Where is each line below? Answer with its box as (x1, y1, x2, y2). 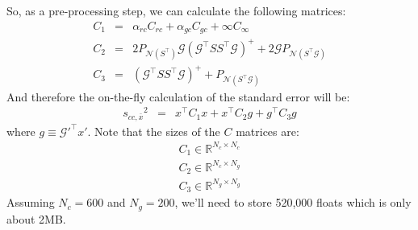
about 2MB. (6, 210, 66, 227)
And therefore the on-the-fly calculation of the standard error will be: (6, 88, 350, 105)
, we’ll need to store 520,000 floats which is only (174, 194, 412, 211)
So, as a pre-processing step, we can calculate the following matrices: (6, 2, 346, 18)
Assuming (6, 194, 55, 211)
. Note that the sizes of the (87, 122, 220, 139)
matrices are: (236, 122, 299, 139)
